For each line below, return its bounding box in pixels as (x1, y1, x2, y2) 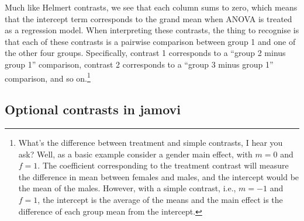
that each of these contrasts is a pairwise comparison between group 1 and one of (5, 35, 296, 47)
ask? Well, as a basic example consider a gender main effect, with (18, 148, 253, 160)
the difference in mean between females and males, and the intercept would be (18, 170, 299, 183)
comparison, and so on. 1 (5, 70, 91, 84)
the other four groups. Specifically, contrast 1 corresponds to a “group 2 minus (5, 47, 286, 59)
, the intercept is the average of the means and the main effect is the (37, 193, 283, 205)
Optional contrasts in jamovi (5, 100, 181, 118)
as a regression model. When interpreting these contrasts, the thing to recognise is (5, 24, 299, 36)
